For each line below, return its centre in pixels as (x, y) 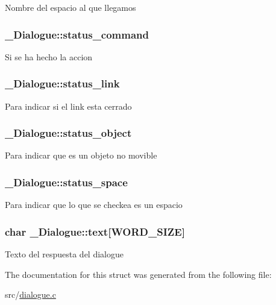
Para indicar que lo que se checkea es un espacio (94, 205)
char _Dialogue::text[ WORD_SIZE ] (95, 231)
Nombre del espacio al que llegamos (71, 7)
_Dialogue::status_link (62, 83)
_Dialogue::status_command (77, 34)
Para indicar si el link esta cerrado (68, 106)
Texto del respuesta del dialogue (64, 254)
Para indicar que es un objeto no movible (81, 155)
